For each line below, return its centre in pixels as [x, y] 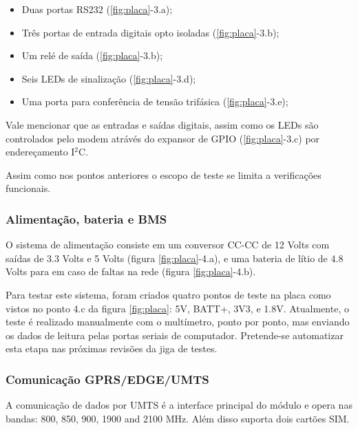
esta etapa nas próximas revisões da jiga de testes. [112, 348]
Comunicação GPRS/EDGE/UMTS [107, 379]
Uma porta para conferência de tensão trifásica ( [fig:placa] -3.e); [155, 101]
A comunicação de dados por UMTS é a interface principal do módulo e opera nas [179, 405]
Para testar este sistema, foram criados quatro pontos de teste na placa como [168, 294]
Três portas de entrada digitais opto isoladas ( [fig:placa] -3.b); [150, 32]
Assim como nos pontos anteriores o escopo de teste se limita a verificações [164, 174]
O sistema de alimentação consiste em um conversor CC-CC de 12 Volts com [168, 245]
